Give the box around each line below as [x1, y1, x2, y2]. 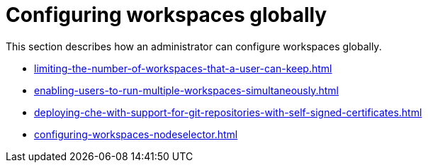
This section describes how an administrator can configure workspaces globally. [6, 40, 382, 52]
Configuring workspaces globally [6, 3, 327, 27]
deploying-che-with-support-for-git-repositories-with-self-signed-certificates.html [34, 106, 422, 118]
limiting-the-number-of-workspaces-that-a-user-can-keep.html [34, 62, 332, 74]
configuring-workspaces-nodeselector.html [34, 128, 238, 140]
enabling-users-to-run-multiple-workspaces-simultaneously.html [34, 84, 339, 96]
